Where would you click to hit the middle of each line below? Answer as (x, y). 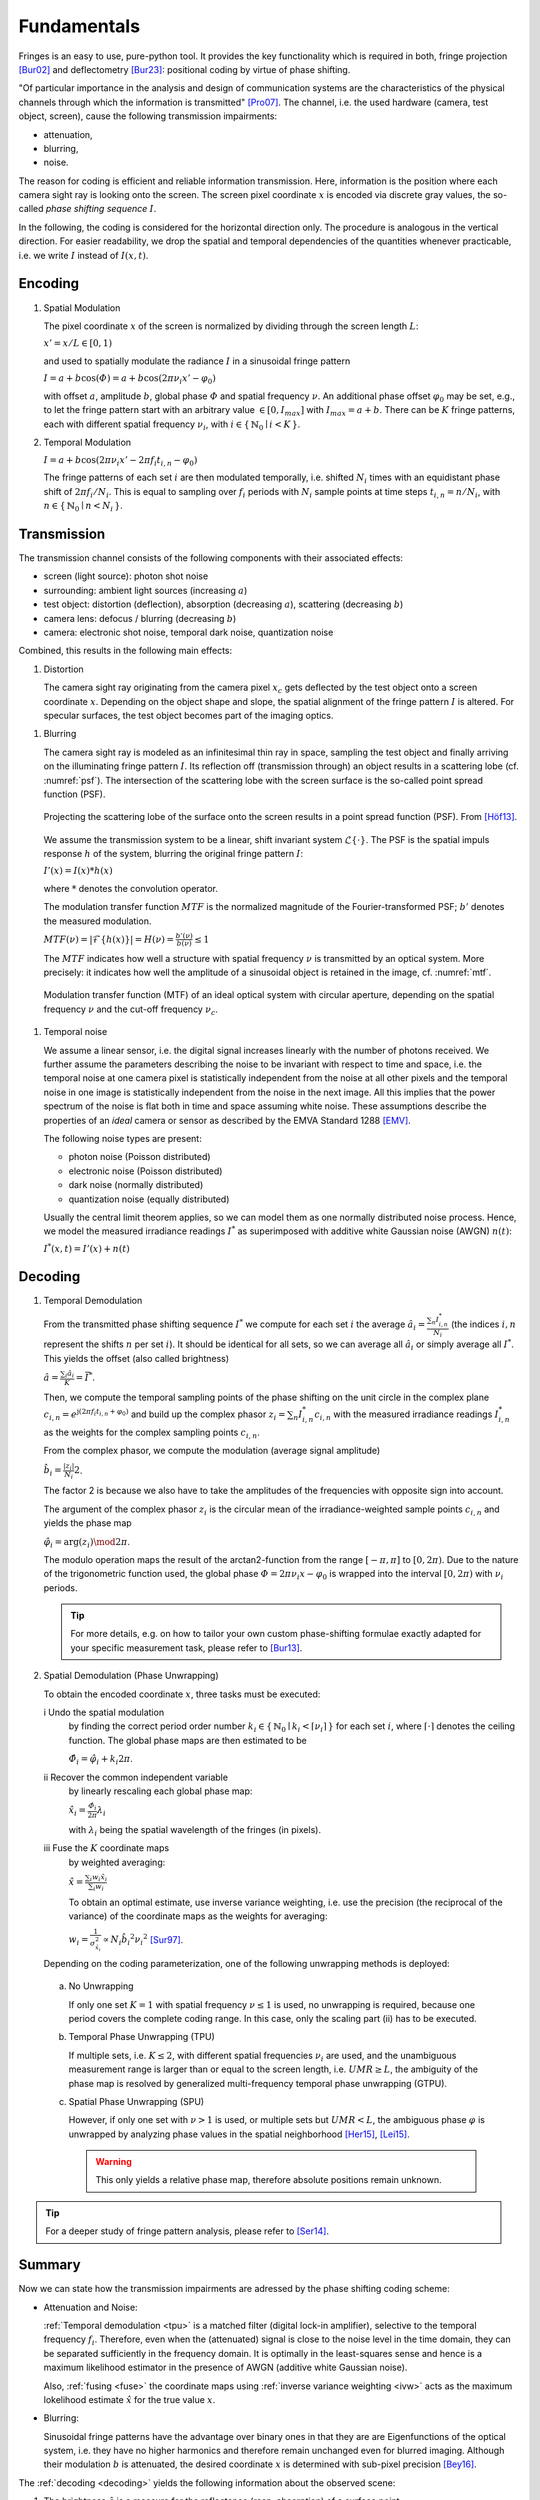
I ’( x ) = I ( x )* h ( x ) (78, 871)
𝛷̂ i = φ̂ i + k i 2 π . (101, 1760)
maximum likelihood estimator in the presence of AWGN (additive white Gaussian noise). (225, 2367)
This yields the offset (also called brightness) (136, 1358)
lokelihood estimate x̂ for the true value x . (129, 2399)
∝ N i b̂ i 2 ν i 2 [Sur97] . (143, 1940)
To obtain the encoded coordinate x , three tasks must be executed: (182, 1694)
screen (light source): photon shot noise (126, 576)
